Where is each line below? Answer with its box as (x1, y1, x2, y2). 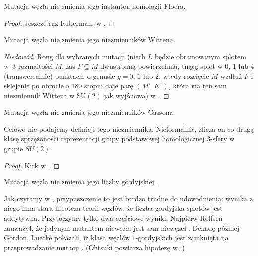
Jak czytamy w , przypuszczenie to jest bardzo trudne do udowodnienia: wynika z (4, 193, 253, 203)
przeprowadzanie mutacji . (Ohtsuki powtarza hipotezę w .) (4, 242, 185, 252)
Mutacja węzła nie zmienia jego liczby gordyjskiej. (4, 176, 156, 187)
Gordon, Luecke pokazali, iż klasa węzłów (4, 232, 130, 243)
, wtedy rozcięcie (158, 70, 209, 81)
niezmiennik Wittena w (4, 90, 75, 100)
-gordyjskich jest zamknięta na (135, 232, 229, 243)
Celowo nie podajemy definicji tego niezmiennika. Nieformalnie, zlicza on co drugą (4, 123, 254, 134)
